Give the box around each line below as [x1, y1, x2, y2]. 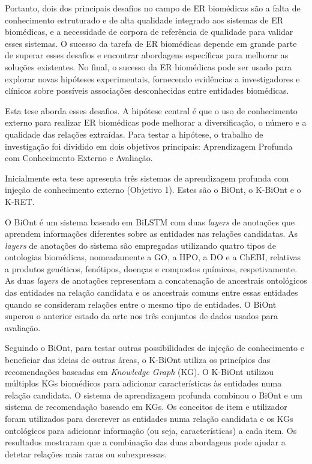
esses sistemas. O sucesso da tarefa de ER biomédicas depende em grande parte [5, 37, 297, 49]
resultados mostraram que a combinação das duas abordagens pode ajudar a [5, 436, 286, 448]
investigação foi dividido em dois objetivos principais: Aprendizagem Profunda [5, 139, 293, 152]
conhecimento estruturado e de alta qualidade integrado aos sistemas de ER [5, 13, 284, 26]
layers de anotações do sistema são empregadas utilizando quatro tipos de [5, 239, 276, 251]
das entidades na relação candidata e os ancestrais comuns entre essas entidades [5, 286, 298, 299]
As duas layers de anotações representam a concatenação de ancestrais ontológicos [5, 274, 307, 287]
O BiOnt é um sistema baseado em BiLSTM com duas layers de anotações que [5, 215, 295, 228]
